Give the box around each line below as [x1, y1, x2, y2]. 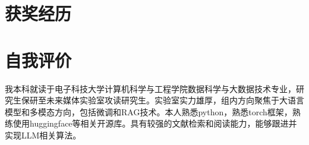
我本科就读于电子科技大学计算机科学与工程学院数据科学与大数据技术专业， [5, 82, 296, 94]
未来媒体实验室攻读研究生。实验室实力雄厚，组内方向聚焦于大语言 [46, 94, 304, 106]
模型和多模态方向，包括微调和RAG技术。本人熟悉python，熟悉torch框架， [5, 105, 292, 118]
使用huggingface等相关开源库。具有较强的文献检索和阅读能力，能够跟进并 [12, 117, 297, 130]
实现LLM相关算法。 [5, 128, 81, 141]
